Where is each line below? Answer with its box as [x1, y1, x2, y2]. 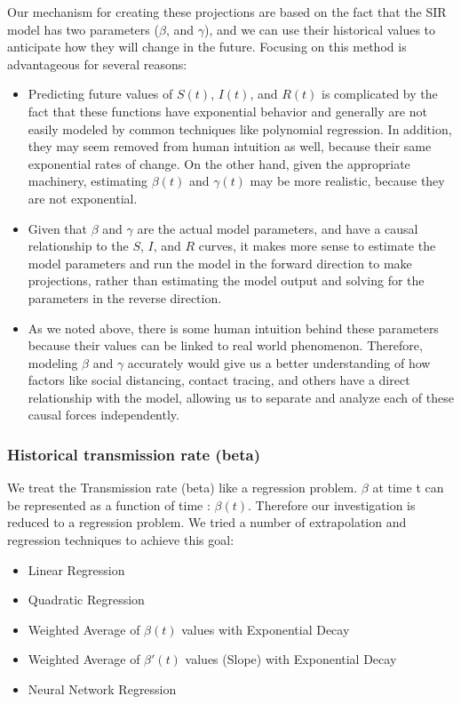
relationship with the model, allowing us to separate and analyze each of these [28, 388, 454, 406]
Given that [28, 219, 88, 237]
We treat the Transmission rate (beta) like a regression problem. [7, 478, 358, 497]
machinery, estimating [28, 172, 148, 190]
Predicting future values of [28, 84, 173, 103]
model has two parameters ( [7, 20, 159, 38]
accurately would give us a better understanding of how [127, 353, 431, 372]
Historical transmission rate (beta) [7, 443, 261, 465]
